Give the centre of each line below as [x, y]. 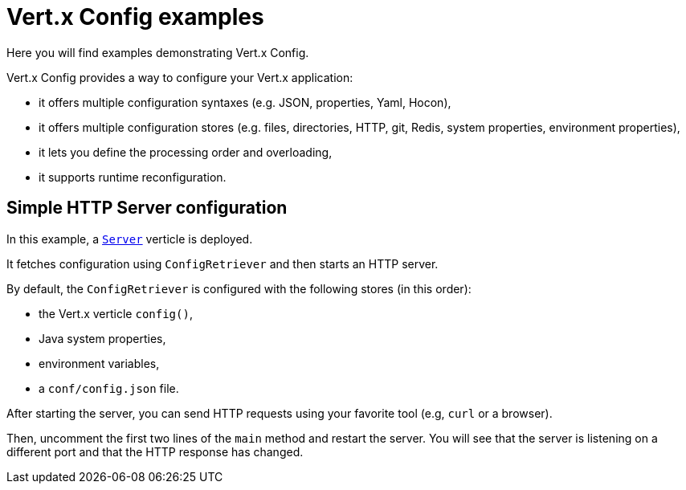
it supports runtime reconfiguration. [133, 177]
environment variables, [99, 363]
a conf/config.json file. [109, 388]
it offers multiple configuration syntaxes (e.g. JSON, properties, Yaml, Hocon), [245, 102]
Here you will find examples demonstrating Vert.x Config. [158, 52]
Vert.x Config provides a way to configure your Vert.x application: [180, 77]
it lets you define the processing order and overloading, [186, 152]
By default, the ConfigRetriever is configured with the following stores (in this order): [239, 288]
